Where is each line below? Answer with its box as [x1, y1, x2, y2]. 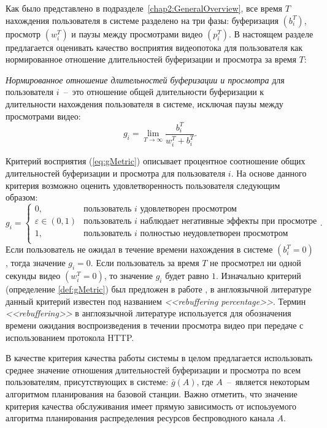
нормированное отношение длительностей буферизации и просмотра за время [6, 53, 296, 66]
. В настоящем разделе [229, 27, 314, 40]
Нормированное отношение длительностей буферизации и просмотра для [6, 73, 285, 86]
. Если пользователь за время [90, 256, 199, 269]
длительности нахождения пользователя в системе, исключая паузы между [6, 97, 283, 110]
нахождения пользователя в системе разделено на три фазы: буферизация [6, 13, 279, 26]
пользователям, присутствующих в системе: [6, 375, 169, 388]
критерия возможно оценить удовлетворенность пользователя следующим [6, 178, 280, 191]
